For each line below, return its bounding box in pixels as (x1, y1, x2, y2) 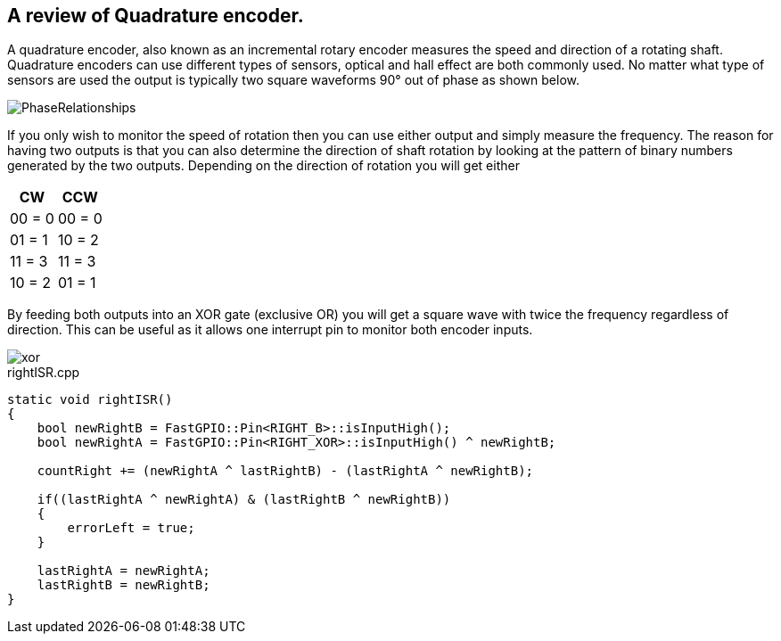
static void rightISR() (7, 392, 173, 407)
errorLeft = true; (67, 521, 195, 536)
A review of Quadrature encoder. (7, 4, 304, 27)
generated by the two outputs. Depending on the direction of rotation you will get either (7, 158, 520, 174)
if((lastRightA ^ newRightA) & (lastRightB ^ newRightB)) (37, 492, 451, 507)
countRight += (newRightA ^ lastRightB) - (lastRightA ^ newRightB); (37, 464, 534, 479)
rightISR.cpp (7, 365, 80, 381)
